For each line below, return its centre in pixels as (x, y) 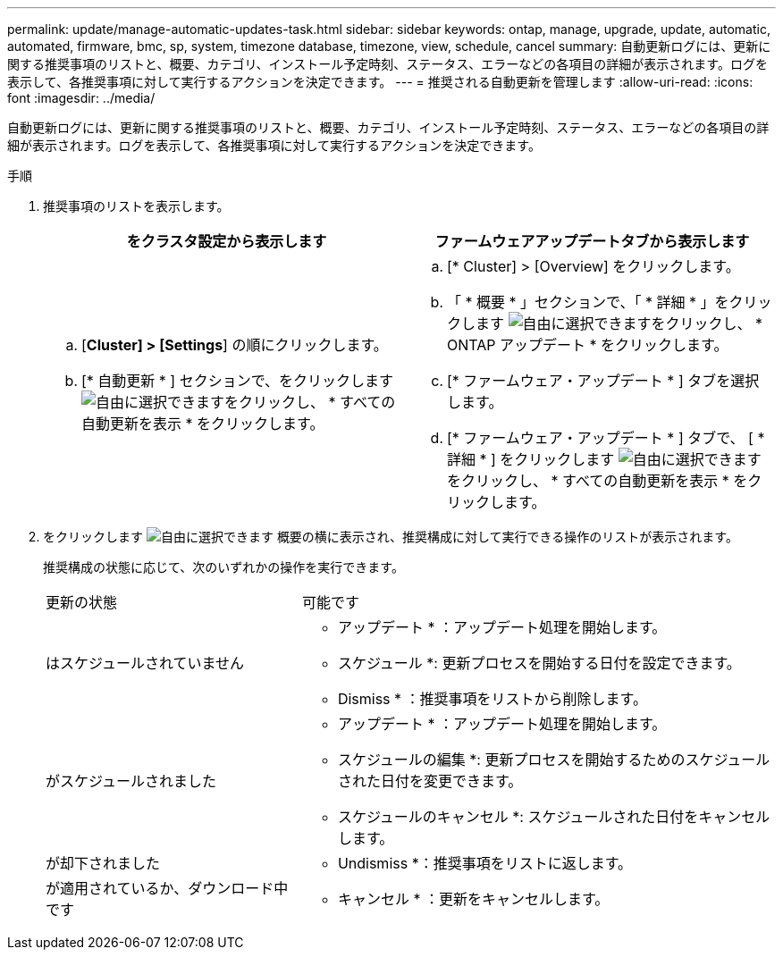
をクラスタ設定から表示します (227, 241)
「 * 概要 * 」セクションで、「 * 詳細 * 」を (588, 302)
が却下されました (103, 863)
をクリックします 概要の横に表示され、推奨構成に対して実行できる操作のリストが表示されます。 (391, 537)
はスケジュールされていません (145, 663)
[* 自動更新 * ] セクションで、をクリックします (238, 381)
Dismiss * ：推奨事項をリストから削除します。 (492, 699)
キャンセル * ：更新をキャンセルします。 (473, 899)
